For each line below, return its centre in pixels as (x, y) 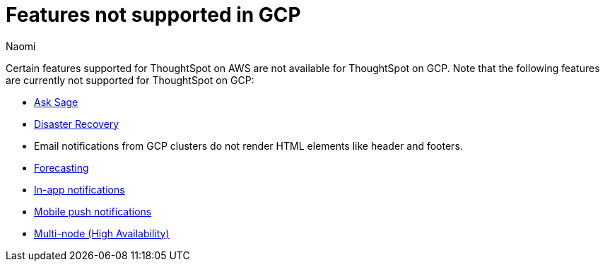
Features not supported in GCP (153, 15)
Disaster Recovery (77, 124)
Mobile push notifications (93, 211)
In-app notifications (80, 189)
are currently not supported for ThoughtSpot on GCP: (130, 80)
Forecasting (61, 167)
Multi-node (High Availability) (102, 233)
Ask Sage (56, 102)
